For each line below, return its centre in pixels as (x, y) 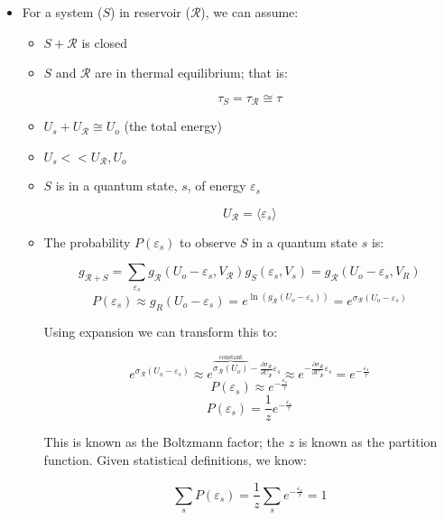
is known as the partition (368, 442)
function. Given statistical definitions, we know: (175, 459)
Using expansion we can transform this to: (161, 331)
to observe (208, 241)
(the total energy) (173, 126)
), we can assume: (250, 12)
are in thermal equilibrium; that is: (191, 73)
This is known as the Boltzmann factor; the (164, 442)
